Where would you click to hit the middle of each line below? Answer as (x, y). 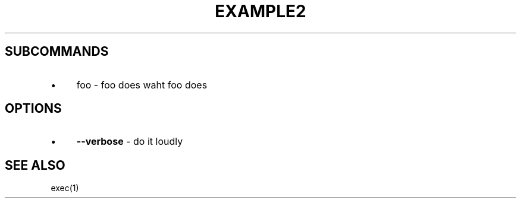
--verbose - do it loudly (130, 142)
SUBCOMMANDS (57, 52)
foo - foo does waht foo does (142, 85)
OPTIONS (33, 109)
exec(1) (65, 188)
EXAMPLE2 (260, 11)
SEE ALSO (35, 165)
